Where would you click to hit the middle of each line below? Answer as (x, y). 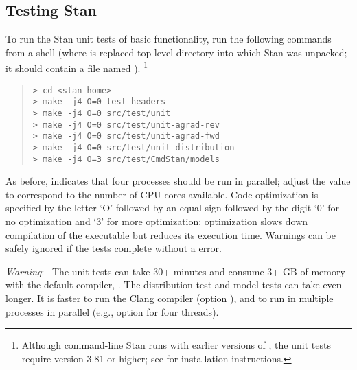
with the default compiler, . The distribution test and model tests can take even (174, 285)
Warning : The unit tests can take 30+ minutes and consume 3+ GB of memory (175, 271)
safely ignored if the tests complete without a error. (114, 248)
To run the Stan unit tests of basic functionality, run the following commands (169, 39)
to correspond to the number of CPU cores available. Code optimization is (162, 194)
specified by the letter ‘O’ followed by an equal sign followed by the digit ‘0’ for (172, 208)
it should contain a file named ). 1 (77, 67)
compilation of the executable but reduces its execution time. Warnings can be (171, 234)
